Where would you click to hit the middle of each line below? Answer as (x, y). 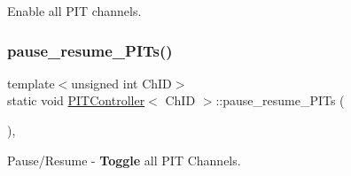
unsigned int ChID (121, 83)
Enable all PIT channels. (74, 11)
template (31, 83)
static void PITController (76, 100)
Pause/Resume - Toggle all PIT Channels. (124, 160)
